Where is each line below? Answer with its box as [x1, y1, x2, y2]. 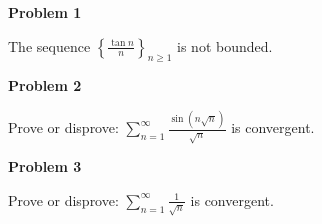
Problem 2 [8, 75, 82, 96]
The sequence [8, 35, 91, 56]
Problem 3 [8, 156, 82, 177]
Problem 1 [8, 2, 82, 22]
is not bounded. [177, 35, 273, 56]
